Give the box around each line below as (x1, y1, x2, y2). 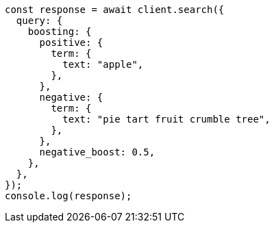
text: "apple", (62, 59, 144, 70)
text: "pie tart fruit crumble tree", (62, 114, 271, 125)
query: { (16, 15, 63, 26)
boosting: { (27, 26, 92, 37)
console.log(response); (5, 190, 132, 201)
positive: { (39, 37, 103, 48)
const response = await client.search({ (5, 4, 225, 15)
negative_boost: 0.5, (39, 147, 155, 157)
